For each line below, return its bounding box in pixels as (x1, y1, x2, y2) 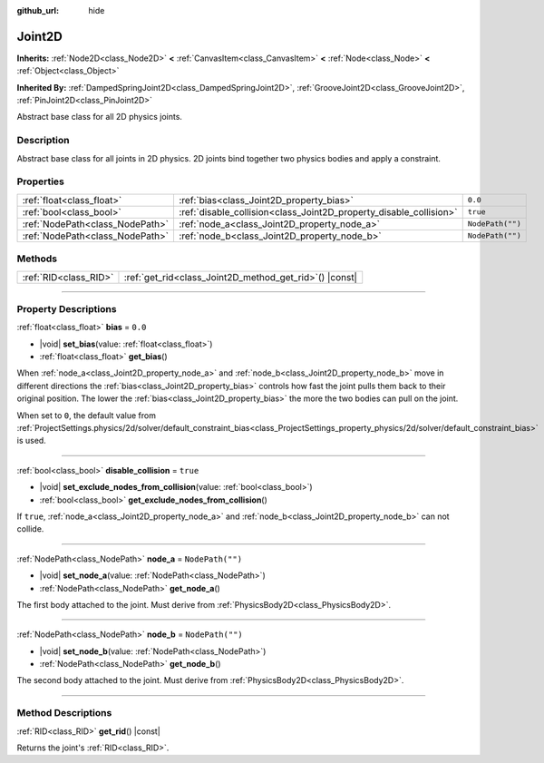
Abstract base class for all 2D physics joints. (16, 112, 183, 122)
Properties (16, 175, 65, 188)
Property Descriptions (16, 302, 117, 315)
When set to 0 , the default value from (16, 409, 156, 421)
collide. (16, 523, 44, 534)
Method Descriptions (16, 707, 112, 719)
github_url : (16, 5, 59, 15)
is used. (16, 435, 47, 446)
